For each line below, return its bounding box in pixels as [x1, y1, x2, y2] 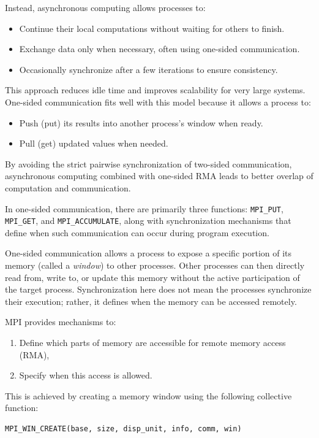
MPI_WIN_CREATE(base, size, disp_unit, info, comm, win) [5, 424, 242, 433]
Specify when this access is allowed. [19, 369, 152, 382]
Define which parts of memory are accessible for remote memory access [19, 336, 286, 348]
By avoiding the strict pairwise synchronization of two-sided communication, [5, 157, 292, 170]
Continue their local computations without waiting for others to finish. [19, 21, 285, 34]
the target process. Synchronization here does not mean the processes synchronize [5, 283, 312, 296]
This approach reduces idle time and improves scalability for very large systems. [5, 83, 306, 96]
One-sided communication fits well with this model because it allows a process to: [5, 95, 311, 108]
